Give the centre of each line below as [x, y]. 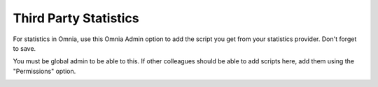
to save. [24, 48]
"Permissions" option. [44, 71]
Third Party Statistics [76, 18]
